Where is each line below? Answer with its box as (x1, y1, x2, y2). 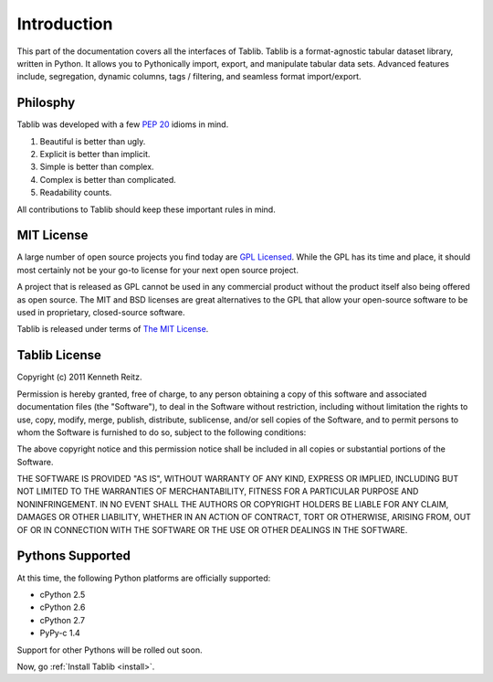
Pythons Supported (16, 549, 131, 564)
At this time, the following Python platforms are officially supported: (16, 572, 271, 583)
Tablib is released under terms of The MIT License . (16, 324, 209, 335)
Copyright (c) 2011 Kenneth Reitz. (16, 371, 142, 383)
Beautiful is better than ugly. (39, 135, 146, 146)
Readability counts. (39, 187, 112, 198)
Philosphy (16, 95, 76, 111)
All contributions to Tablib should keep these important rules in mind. (16, 204, 276, 215)
